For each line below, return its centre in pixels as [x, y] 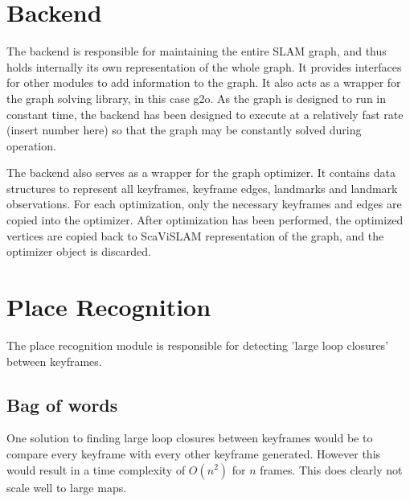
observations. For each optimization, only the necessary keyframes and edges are [204, 204]
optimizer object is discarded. [79, 251]
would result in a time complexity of [96, 469]
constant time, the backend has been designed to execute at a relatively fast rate [205, 114]
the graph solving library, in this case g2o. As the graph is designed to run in [197, 98]
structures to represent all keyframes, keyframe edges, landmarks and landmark [202, 188]
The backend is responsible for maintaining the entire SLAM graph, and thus [197, 51]
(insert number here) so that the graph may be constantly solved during [184, 130]
